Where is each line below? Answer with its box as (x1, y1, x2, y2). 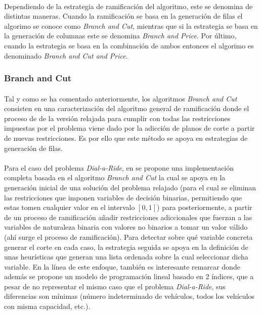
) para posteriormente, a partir (157, 202, 252, 213)
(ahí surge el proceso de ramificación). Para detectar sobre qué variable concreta (4, 231, 253, 242)
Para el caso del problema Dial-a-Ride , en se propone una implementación (4, 162, 234, 173)
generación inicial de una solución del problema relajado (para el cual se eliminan (4, 182, 256, 192)
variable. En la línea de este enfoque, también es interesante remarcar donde (4, 261, 240, 272)
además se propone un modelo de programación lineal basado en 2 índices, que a (4, 271, 254, 282)
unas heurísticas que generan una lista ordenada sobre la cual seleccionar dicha (4, 251, 248, 262)
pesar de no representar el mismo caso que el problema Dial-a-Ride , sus (4, 281, 226, 291)
